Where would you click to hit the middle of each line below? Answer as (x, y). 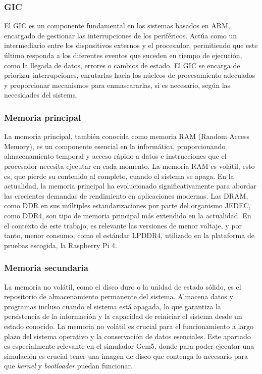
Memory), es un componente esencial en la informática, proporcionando (115, 146)
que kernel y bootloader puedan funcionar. (68, 366)
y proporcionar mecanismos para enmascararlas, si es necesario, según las (117, 85)
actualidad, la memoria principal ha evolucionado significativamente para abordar (130, 186)
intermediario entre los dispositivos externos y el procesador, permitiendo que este (131, 45)
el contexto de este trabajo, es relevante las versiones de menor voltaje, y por (123, 225)
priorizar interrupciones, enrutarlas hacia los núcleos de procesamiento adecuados (130, 75)
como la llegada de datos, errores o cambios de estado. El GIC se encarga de (122, 65)
